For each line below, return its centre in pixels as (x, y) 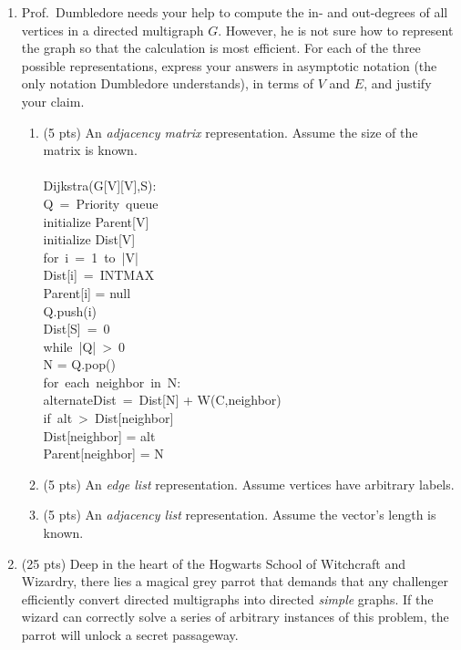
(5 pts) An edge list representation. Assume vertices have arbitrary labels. (249, 484)
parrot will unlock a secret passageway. (130, 635)
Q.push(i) (70, 310)
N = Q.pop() (79, 364)
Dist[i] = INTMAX (99, 275)
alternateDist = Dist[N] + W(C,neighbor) (162, 400)
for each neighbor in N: (112, 382)
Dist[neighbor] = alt (99, 435)
